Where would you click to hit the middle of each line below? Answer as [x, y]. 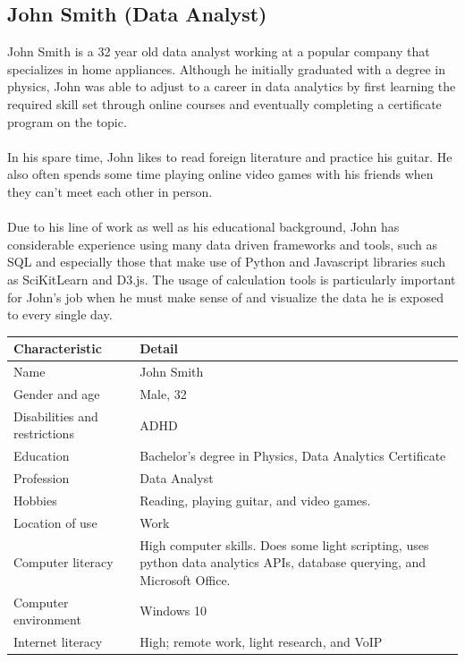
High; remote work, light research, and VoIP [261, 642]
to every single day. [60, 314]
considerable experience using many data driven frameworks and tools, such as [222, 244]
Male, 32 [163, 393]
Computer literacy [63, 562]
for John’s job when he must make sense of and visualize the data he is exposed [226, 297]
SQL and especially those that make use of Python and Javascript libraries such [226, 262]
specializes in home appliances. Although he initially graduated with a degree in [226, 68]
